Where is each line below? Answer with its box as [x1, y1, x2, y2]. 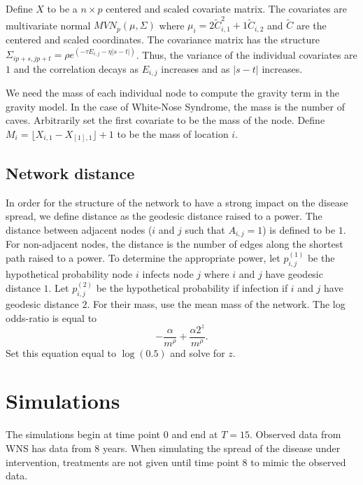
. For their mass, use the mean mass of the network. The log [87, 296, 346, 311]
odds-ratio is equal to [6, 310, 97, 325]
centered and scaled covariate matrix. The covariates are [106, 1, 347, 15]
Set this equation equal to [6, 345, 116, 360]
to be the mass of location [117, 126, 229, 141]
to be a [47, 1, 78, 15]
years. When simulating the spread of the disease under [102, 440, 341, 455]
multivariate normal [6, 17, 91, 32]
